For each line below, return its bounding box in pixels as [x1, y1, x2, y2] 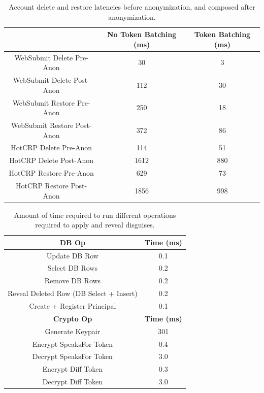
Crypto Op [53, 313, 92, 323]
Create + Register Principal [29, 301, 116, 311]
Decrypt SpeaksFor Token [32, 351, 113, 362]
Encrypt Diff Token [42, 364, 103, 374]
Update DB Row [46, 250, 98, 260]
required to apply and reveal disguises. [35, 219, 155, 230]
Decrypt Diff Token [42, 376, 103, 387]
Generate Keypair [45, 325, 101, 336]
